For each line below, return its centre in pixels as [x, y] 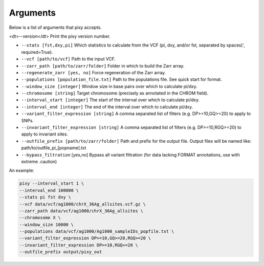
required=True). [37, 52]
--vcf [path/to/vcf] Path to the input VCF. [68, 59]
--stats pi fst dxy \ [45, 197]
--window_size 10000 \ [46, 224]
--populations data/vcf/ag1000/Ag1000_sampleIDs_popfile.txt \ [97, 232]
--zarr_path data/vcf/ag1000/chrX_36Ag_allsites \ [81, 211]
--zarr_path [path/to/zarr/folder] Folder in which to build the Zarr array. [103, 66]
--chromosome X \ [40, 218]
